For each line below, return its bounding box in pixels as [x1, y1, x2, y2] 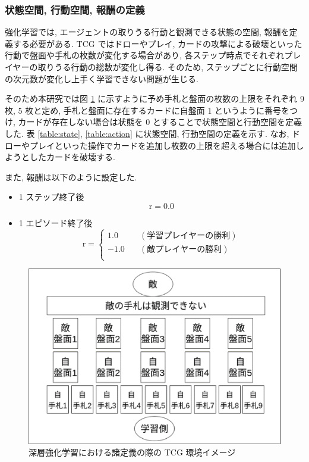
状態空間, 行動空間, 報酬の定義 [5, 2, 145, 17]
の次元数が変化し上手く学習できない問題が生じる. [5, 72, 198, 85]
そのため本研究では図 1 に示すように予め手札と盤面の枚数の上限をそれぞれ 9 [5, 92, 304, 105]
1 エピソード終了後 [18, 216, 93, 229]
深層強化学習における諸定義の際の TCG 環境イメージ [29, 446, 236, 458]
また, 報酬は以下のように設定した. [5, 170, 137, 183]
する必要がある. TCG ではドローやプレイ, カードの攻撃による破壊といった [12, 37, 302, 49]
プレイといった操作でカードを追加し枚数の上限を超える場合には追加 [29, 139, 296, 151]
